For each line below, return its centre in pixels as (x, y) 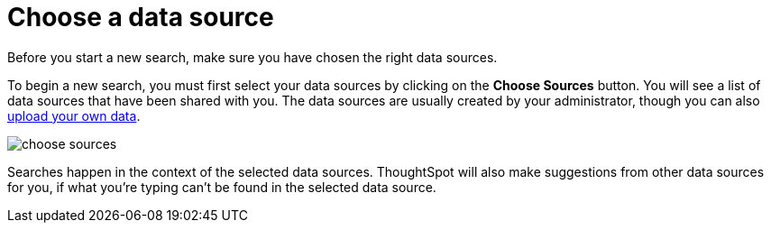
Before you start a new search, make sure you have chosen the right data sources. (252, 57)
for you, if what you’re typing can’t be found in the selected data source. (222, 187)
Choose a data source (141, 17)
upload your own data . (74, 115)
